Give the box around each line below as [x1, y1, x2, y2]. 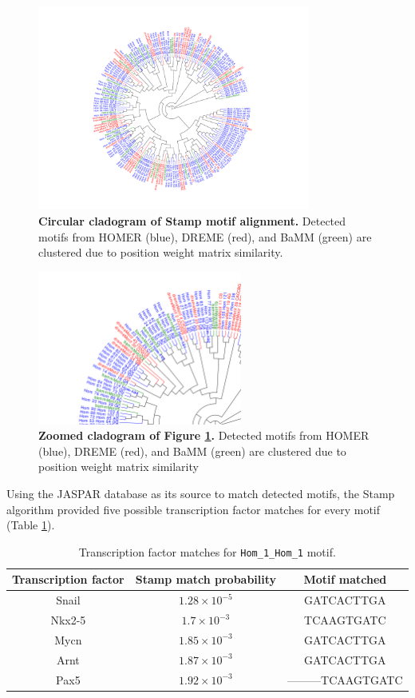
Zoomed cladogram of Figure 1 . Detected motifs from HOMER [38, 427, 370, 444]
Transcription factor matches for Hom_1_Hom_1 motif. [78, 543, 336, 560]
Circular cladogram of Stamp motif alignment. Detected [38, 212, 346, 229]
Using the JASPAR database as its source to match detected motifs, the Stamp [6, 485, 395, 501]
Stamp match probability [135, 571, 277, 588]
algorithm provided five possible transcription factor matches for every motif [6, 501, 381, 517]
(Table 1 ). [6, 517, 55, 533]
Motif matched [303, 571, 387, 588]
